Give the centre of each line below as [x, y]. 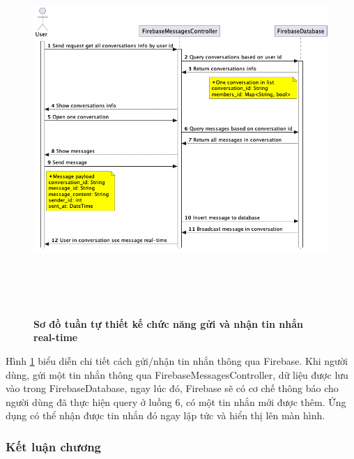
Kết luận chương [54, 446]
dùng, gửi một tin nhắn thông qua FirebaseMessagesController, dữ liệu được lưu [177, 374]
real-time [56, 337]
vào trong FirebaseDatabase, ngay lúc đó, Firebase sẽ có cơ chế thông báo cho [172, 388]
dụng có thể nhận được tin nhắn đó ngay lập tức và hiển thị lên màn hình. [166, 415]
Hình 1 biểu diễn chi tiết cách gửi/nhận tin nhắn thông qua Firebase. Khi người [177, 360]
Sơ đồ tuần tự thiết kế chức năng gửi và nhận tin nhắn [169, 323]
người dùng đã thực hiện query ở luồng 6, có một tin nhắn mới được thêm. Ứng [176, 401]
